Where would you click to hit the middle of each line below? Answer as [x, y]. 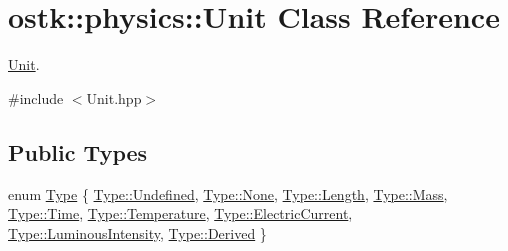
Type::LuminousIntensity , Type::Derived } [137, 232]
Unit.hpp [114, 97]
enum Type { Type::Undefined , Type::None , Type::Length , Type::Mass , [228, 193]
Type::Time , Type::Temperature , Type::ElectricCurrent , [180, 213]
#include [36, 97]
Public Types [78, 151]
